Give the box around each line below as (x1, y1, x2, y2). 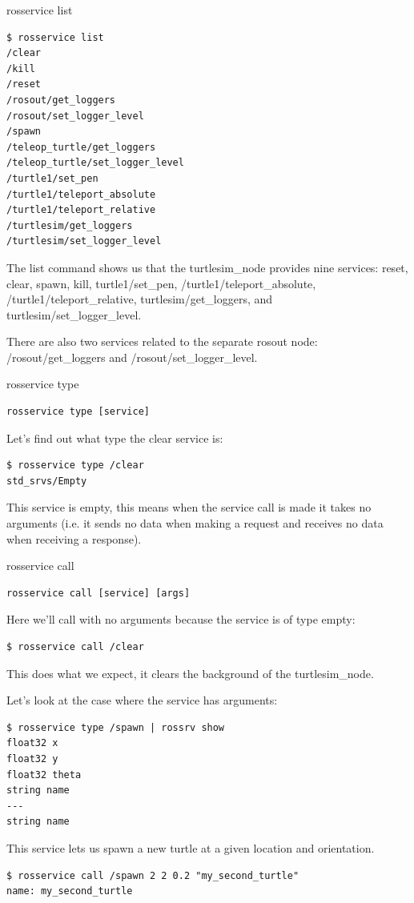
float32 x (6, 737, 58, 749)
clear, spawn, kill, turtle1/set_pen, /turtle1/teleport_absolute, (6, 275, 316, 291)
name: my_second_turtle (6, 885, 133, 897)
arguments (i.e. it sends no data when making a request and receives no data (6, 515, 384, 532)
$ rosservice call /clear (6, 641, 144, 652)
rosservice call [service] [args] (6, 587, 191, 599)
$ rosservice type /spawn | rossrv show (6, 721, 225, 733)
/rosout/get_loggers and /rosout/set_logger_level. (6, 348, 258, 365)
